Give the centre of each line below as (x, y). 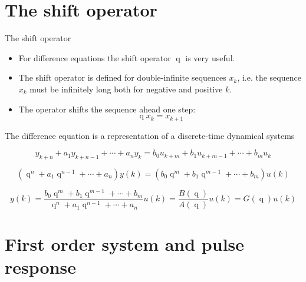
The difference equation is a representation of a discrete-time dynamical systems (150, 135)
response (40, 267)
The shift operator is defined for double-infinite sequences (122, 77)
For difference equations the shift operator (95, 57)
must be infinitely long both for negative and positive (126, 89)
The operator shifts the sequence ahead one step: (107, 109)
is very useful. (210, 57)
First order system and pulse (125, 244)
